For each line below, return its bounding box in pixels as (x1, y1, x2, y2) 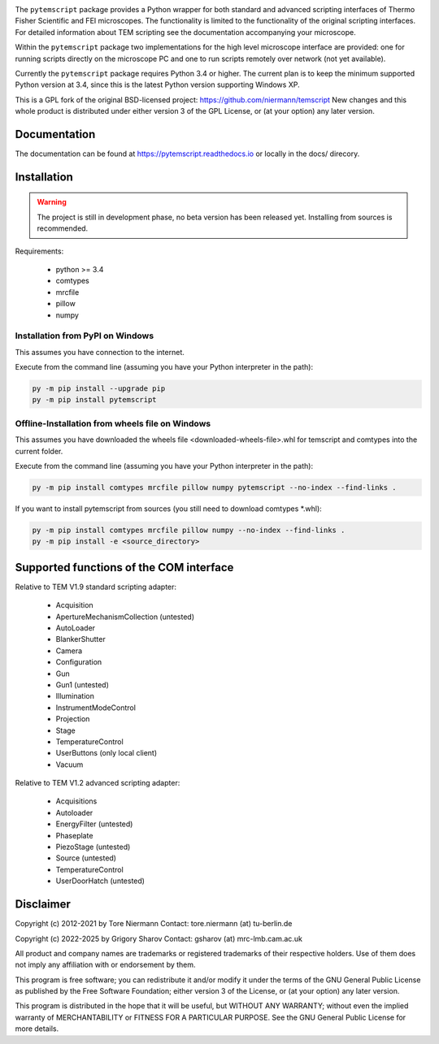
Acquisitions (55, 796, 98, 806)
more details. (15, 1024, 59, 1033)
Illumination (55, 691, 95, 701)
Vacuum (55, 760, 84, 769)
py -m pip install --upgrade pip (32, 384, 166, 393)
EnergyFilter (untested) (55, 819, 133, 829)
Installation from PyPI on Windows (15, 330, 154, 341)
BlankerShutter (55, 635, 106, 644)
